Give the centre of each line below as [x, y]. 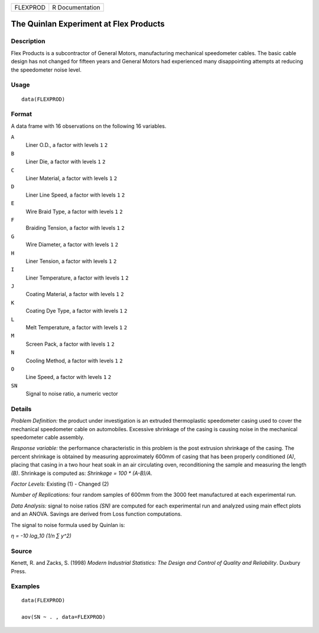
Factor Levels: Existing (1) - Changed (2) [60, 484]
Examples [25, 586]
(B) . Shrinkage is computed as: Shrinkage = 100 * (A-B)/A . [82, 473]
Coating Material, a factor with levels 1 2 [75, 294]
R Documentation [76, 7]
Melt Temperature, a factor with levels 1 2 [77, 327]
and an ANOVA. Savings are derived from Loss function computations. [97, 514]
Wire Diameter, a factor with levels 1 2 [72, 245]
